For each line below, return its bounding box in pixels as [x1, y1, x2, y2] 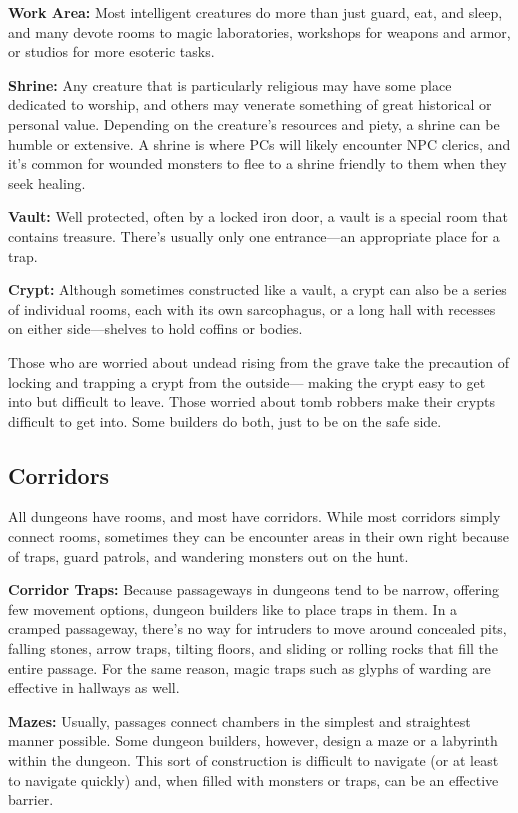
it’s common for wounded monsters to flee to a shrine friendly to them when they [8, 153, 507, 174]
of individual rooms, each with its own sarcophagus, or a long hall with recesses [8, 298, 496, 319]
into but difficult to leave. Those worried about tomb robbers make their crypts [8, 391, 495, 412]
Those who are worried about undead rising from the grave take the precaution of [8, 351, 509, 372]
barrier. [8, 789, 54, 810]
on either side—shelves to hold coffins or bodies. [8, 318, 303, 339]
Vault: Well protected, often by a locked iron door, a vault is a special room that [8, 206, 509, 227]
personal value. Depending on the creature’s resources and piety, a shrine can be [8, 113, 500, 134]
